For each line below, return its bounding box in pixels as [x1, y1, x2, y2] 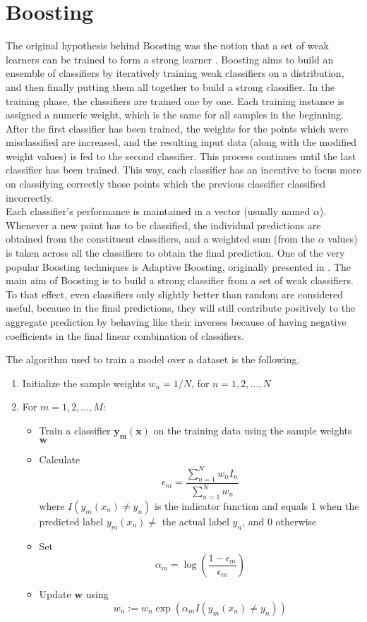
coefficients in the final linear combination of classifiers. [6, 328, 244, 343]
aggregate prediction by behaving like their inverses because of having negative [6, 315, 347, 329]
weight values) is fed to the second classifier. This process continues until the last [6, 148, 356, 163]
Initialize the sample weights [22, 375, 145, 390]
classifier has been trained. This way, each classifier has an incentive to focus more [6, 162, 361, 177]
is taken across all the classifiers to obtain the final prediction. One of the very [6, 245, 345, 260]
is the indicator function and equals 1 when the [155, 498, 359, 513]
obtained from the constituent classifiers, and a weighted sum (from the [6, 231, 315, 246]
